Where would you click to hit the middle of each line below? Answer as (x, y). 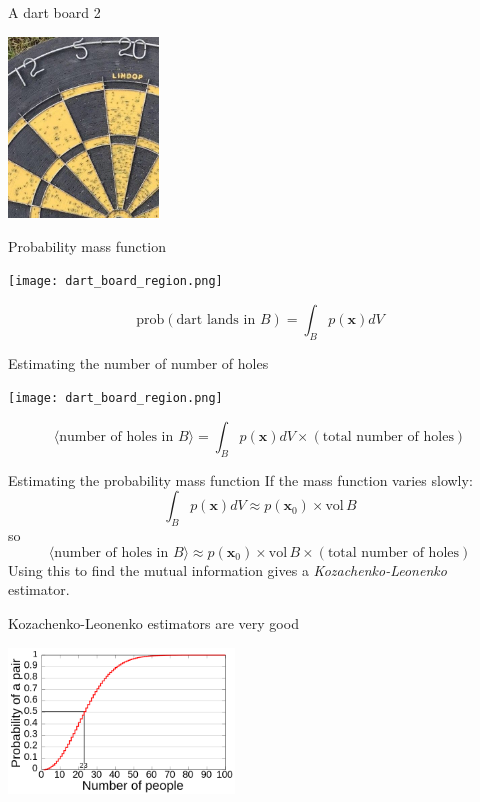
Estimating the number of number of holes (138, 362)
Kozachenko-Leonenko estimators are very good (153, 622)
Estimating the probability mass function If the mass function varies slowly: (240, 479)
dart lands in (216, 319)
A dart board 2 (54, 12)
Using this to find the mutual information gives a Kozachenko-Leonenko (227, 569)
